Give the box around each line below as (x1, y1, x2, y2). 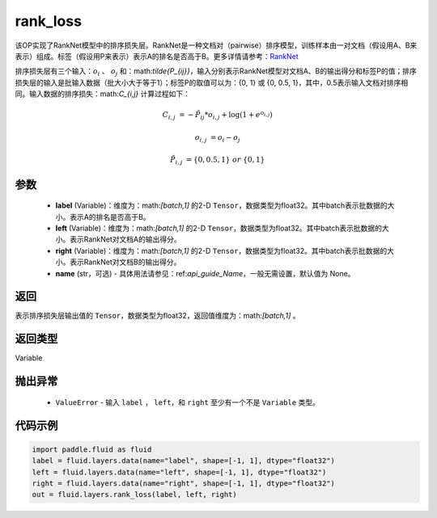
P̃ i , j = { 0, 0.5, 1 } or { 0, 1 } (170, 155, 265, 166)
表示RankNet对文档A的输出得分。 (69, 234, 181, 244)
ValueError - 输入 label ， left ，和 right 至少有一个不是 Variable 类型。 (55, 397, 320, 407)
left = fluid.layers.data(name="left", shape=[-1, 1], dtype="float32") (32, 467, 327, 477)
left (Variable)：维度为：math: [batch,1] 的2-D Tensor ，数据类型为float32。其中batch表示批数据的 (55, 223, 383, 233)
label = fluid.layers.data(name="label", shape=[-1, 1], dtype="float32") (32, 457, 336, 465)
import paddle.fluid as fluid (32, 444, 152, 454)
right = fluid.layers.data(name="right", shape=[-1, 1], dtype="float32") (32, 478, 336, 488)
